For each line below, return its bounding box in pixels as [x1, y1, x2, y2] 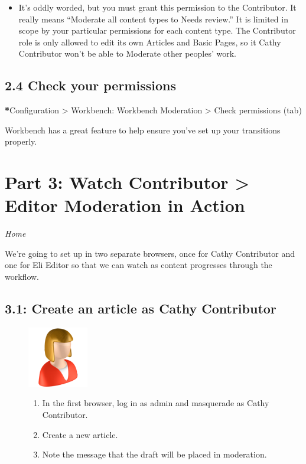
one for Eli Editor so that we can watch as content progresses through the [5, 259, 272, 271]
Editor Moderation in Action [5, 193, 245, 217]
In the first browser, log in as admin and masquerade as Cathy [42, 397, 269, 409]
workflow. [5, 270, 39, 283]
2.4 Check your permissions [5, 76, 176, 94]
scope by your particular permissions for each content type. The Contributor [18, 24, 296, 37]
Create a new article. [42, 428, 118, 440]
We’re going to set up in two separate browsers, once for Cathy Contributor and [5, 247, 295, 259]
